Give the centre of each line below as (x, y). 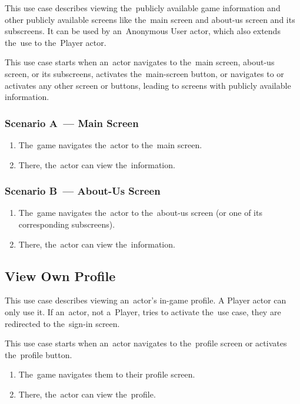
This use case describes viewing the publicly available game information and (143, 8)
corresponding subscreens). (67, 224)
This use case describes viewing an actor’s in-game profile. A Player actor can (146, 300)
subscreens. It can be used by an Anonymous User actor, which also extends (143, 31)
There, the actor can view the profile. (87, 394)
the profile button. (39, 354)
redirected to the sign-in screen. (62, 323)
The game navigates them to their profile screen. (107, 374)
